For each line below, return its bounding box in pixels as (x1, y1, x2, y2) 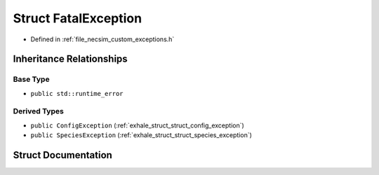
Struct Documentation (13, 149, 112, 161)
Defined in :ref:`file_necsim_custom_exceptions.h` (30, 35, 175, 43)
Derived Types (13, 106, 65, 116)
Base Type (13, 74, 50, 84)
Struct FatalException (13, 10, 142, 26)
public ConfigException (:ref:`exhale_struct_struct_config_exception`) (30, 121, 245, 129)
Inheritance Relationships (13, 53, 128, 65)
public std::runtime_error (30, 90, 124, 97)
